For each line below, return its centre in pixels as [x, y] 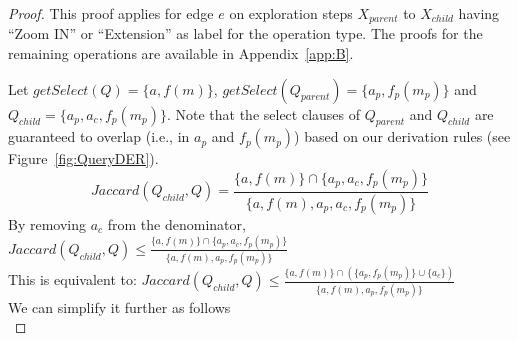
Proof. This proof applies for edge [111, 13]
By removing [47, 223]
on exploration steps [291, 13]
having [479, 13]
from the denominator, [176, 223]
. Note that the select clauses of [263, 113]
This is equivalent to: [72, 279]
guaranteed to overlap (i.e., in [99, 136]
